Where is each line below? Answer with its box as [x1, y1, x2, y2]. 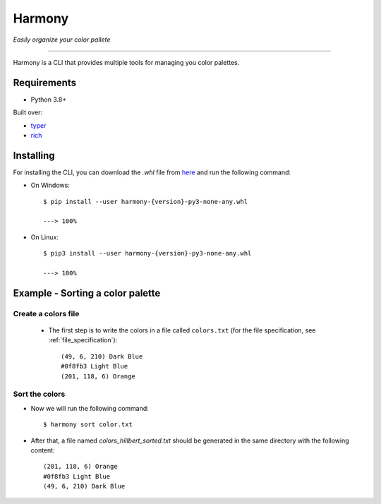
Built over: [13, 108, 43, 116]
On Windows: [30, 181, 70, 190]
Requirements [13, 76, 77, 88]
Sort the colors [13, 389, 66, 399]
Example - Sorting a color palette [13, 287, 161, 299]
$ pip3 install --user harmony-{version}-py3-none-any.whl [43, 249, 252, 258]
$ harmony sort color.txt [43, 421, 133, 428]
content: [30, 445, 56, 455]
